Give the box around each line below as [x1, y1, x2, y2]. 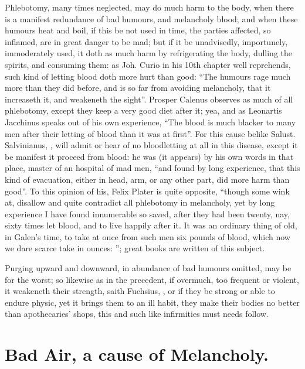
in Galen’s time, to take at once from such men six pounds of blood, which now [5, 230, 290, 242]
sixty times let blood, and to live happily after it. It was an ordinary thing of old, [5, 219, 297, 231]
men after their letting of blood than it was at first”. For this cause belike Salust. [5, 127, 296, 139]
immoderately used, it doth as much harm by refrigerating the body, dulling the [5, 47, 293, 59]
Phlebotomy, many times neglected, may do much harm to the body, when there [5, 1, 294, 13]
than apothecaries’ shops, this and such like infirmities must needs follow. [5, 307, 269, 320]
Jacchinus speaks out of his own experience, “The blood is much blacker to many [5, 115, 296, 128]
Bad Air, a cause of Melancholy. [5, 342, 269, 366]
